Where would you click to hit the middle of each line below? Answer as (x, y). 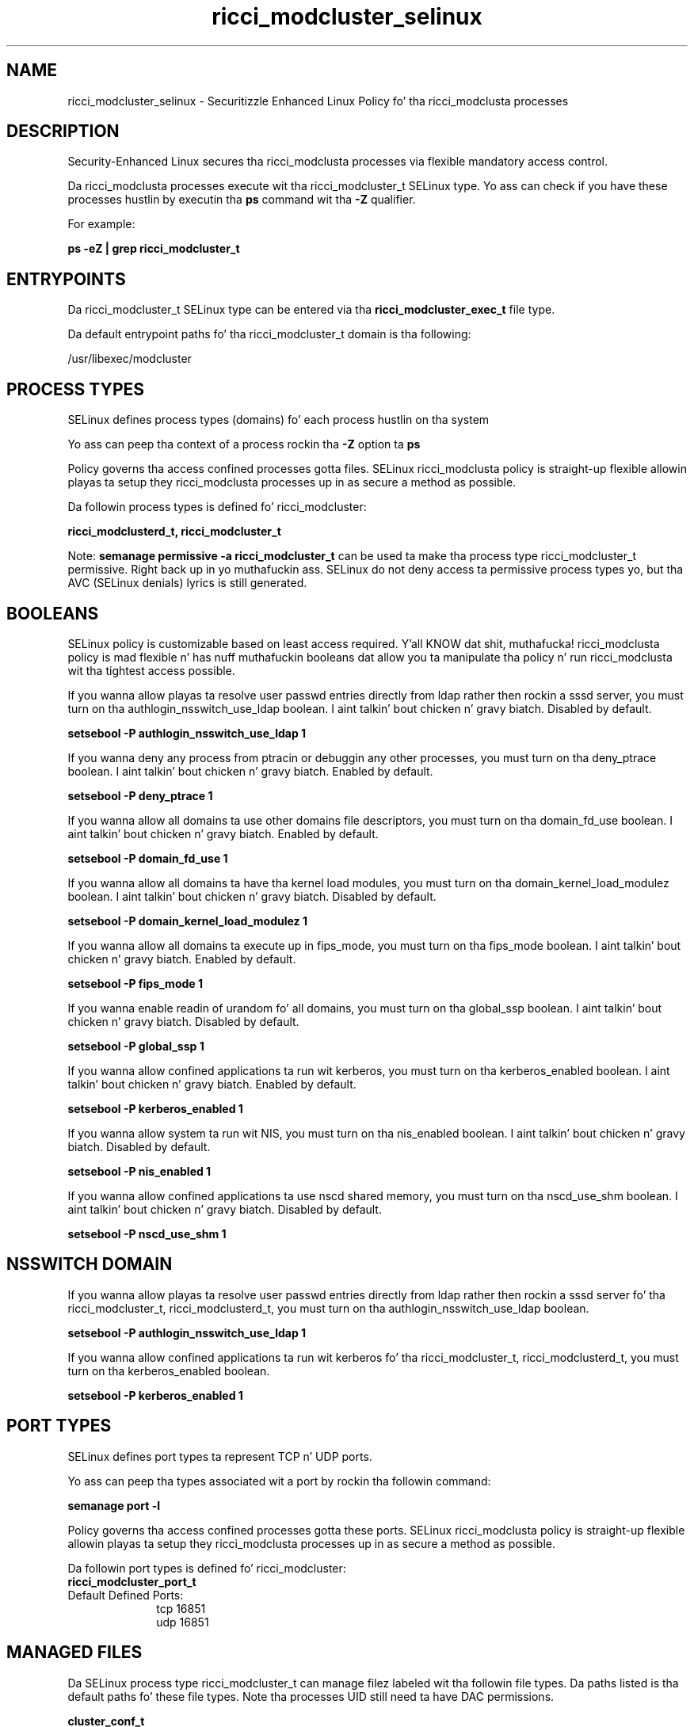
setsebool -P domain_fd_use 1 (148, 858)
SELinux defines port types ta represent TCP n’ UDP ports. (220, 1456)
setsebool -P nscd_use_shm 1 (147, 1233)
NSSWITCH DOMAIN (90, 1264)
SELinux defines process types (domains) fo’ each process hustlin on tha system (278, 420)
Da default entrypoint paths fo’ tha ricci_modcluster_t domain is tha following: (269, 334)
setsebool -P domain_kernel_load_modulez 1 (187, 921)
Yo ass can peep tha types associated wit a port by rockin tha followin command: (279, 1481)
